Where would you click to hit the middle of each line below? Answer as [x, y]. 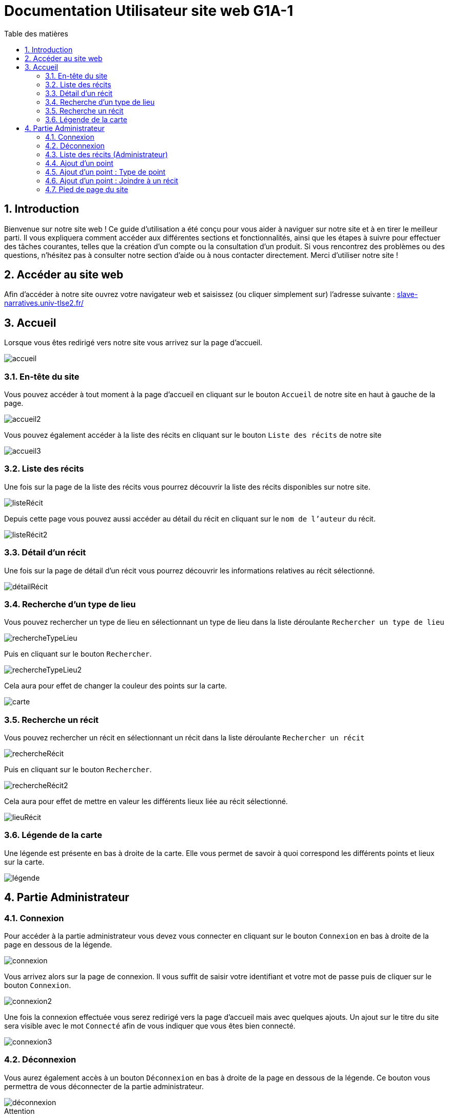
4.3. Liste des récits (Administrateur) [107, 154]
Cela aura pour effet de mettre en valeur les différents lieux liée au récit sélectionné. [146, 802]
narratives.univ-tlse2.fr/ [44, 303]
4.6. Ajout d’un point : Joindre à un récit [112, 180]
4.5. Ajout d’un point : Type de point [105, 172]
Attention [19, 1111]
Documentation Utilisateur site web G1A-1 [149, 11]
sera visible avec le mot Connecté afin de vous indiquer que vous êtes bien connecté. [150, 1026]
